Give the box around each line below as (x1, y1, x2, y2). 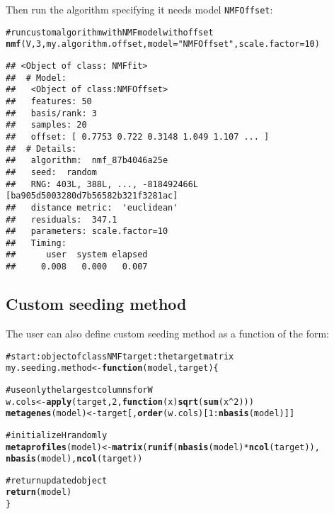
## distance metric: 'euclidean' (6, 202, 178, 213)
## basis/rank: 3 (6, 108, 97, 118)
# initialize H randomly (6, 430, 108, 440)
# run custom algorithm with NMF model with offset (6, 27, 214, 38)
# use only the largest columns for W (6, 384, 153, 395)
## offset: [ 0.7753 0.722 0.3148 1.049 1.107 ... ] (6, 131, 270, 142)
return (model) (6, 487, 72, 498)
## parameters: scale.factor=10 (6, 226, 168, 237)
